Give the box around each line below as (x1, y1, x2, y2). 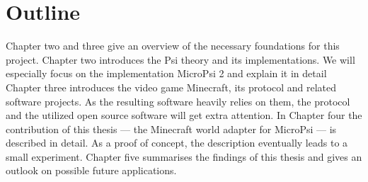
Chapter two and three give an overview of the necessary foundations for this (6, 38, 340, 53)
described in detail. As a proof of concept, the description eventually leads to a (6, 135, 348, 150)
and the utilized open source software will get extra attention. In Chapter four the (6, 108, 362, 123)
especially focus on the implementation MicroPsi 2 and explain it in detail (6, 66, 327, 81)
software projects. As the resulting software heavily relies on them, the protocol (6, 93, 350, 108)
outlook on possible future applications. (6, 163, 177, 178)
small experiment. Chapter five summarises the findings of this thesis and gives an (6, 149, 362, 164)
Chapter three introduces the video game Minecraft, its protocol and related (6, 79, 337, 94)
